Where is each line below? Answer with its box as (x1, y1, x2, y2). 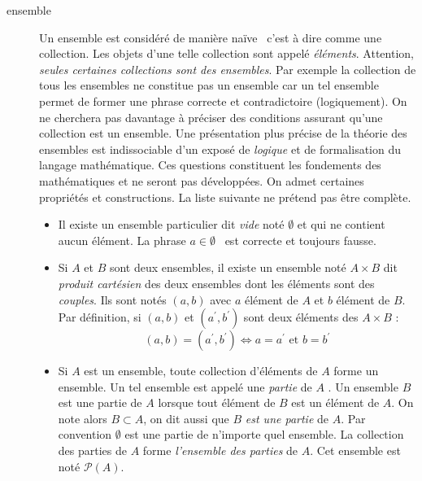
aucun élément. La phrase (58, 231, 186, 248)
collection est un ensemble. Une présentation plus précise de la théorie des (39, 125, 407, 142)
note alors (58, 409, 107, 426)
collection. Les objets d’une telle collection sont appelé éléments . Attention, (39, 45, 414, 62)
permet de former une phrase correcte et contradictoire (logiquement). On (39, 92, 407, 109)
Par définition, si (58, 308, 141, 326)
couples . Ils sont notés (58, 291, 167, 308)
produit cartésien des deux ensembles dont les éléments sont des (58, 274, 375, 291)
